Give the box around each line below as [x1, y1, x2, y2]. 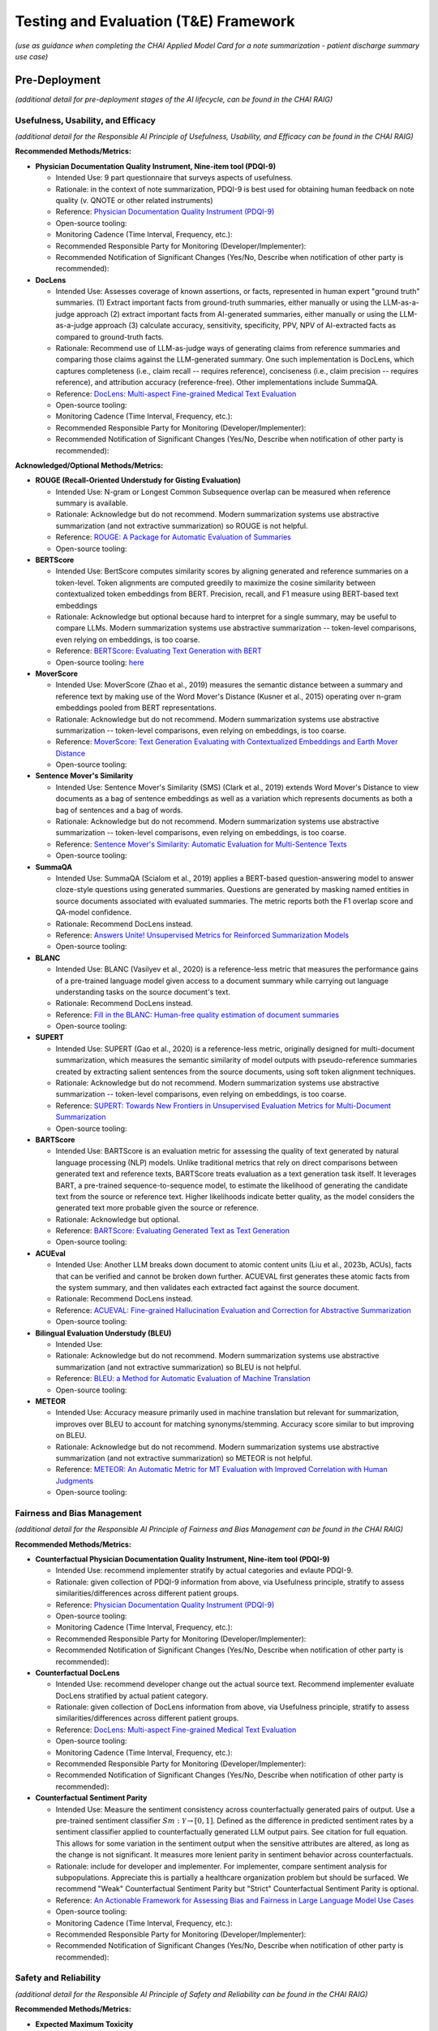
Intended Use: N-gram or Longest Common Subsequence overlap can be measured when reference [55, 487, 391, 496]
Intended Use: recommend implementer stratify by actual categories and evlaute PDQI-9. [55, 1565, 354, 1575]
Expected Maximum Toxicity [35, 2019, 134, 2029]
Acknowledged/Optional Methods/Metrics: [15, 460, 164, 470]
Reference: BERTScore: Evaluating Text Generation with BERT [55, 646, 263, 656]
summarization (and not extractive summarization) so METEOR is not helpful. [55, 1453, 313, 1462]
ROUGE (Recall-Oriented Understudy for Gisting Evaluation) [35, 475, 241, 485]
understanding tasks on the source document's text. [55, 987, 231, 997]
